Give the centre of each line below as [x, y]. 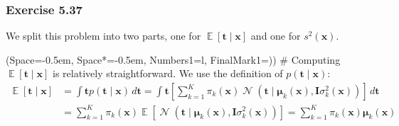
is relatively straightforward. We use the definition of [168, 73]
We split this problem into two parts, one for [103, 36]
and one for [276, 36]
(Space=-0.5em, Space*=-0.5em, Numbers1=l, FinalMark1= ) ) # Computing [173, 59]
